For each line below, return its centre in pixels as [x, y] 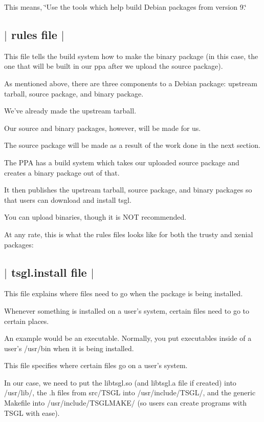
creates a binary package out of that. [62, 172]
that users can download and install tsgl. [68, 199]
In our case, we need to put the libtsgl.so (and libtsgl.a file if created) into [120, 382]
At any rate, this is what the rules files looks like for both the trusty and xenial [129, 234]
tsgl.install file [49, 272]
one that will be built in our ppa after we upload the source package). [114, 66]
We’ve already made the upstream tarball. [70, 111]
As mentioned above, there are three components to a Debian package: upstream [131, 83]
